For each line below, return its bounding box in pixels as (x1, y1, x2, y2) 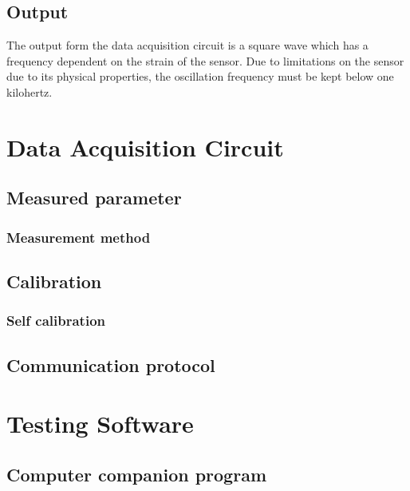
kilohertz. (6, 83, 53, 100)
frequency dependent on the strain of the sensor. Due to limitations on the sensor (6, 52, 404, 69)
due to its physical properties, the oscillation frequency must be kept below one (6, 68, 394, 85)
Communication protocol (6, 352, 215, 377)
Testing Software (6, 407, 194, 440)
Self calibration (6, 311, 105, 331)
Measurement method (6, 227, 151, 247)
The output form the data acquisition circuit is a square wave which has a (6, 37, 369, 53)
